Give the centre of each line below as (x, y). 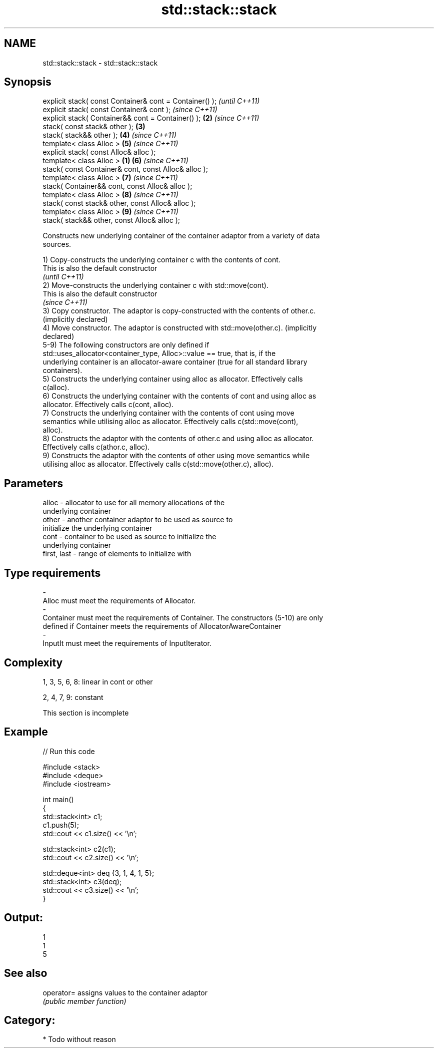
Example (26, 732)
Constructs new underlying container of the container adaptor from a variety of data (181, 236)
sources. (57, 244)
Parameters (33, 483)
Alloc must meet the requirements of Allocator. (119, 601)
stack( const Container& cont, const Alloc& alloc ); (125, 169)
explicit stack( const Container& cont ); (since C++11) (130, 110)
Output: (23, 918)
